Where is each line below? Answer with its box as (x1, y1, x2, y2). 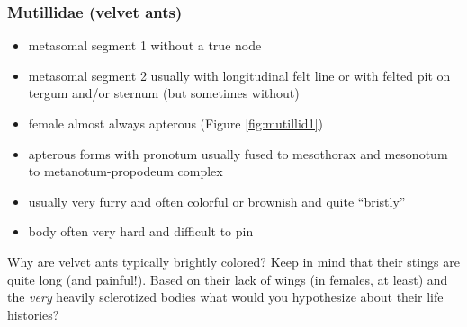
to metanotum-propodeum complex (28, 162, 223, 181)
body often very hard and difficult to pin (28, 222, 254, 241)
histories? (7, 305, 59, 323)
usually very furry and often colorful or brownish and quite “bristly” (28, 191, 406, 210)
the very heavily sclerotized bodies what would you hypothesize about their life (7, 287, 444, 306)
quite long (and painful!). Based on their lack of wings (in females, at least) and (7, 270, 448, 288)
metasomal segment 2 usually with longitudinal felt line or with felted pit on (28, 66, 451, 84)
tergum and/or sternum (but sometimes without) (28, 84, 300, 102)
